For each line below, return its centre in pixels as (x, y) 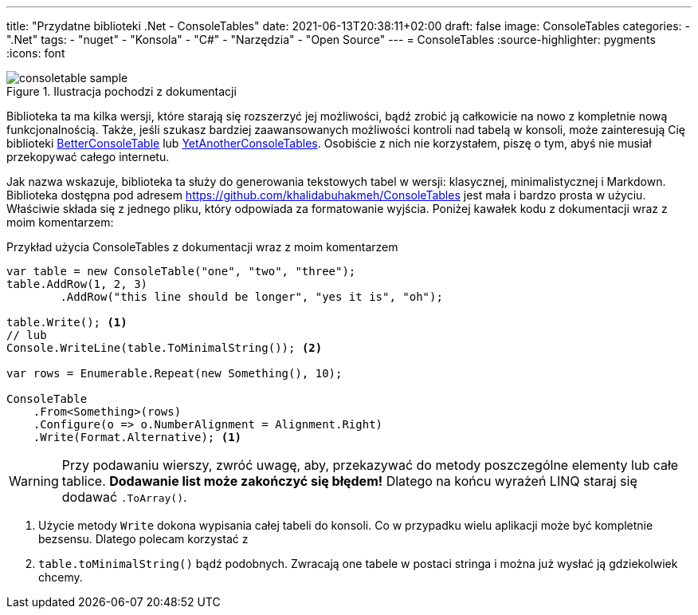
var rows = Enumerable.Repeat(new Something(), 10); (174, 373)
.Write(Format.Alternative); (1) (137, 437)
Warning (34, 481)
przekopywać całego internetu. (88, 157)
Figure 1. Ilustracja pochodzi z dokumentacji (122, 91)
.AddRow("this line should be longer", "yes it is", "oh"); (251, 297)
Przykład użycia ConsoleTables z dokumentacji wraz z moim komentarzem (202, 247)
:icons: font (36, 53)
